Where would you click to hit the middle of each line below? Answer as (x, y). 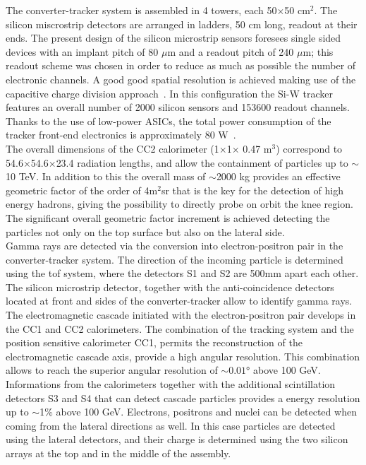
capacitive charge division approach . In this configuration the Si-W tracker (169, 93)
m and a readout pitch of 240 (231, 51)
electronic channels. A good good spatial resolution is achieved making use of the (181, 79)
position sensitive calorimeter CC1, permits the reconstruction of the (154, 342)
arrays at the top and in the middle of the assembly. (118, 453)
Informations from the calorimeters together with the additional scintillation (171, 384)
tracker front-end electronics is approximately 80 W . (121, 135)
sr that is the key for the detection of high (252, 190)
